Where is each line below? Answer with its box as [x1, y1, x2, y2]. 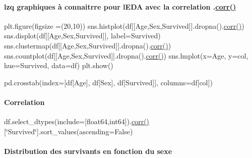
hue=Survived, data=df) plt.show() [4, 60, 113, 71]
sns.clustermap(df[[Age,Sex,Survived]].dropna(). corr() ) [4, 40, 171, 50]
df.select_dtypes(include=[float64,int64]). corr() [4, 116, 150, 127]
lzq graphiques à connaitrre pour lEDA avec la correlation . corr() [4, 1, 236, 12]
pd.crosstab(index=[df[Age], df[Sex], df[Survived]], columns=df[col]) [4, 77, 213, 87]
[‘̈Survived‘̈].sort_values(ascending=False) [4, 126, 133, 136]
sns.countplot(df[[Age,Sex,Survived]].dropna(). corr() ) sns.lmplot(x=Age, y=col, [4, 50, 248, 61]
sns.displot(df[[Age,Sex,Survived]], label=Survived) [4, 30, 161, 41]
